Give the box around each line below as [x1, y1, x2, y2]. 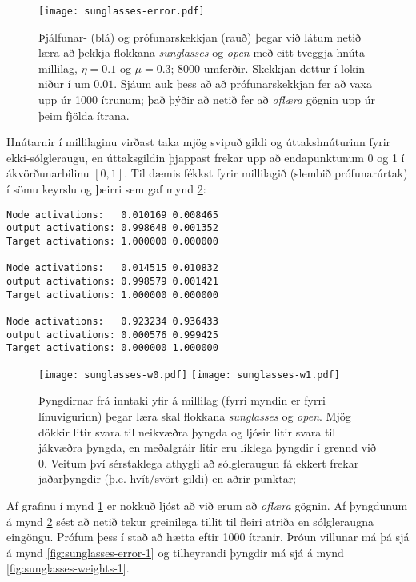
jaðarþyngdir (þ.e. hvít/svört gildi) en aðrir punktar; [38, 470, 297, 487]
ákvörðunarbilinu [6, 165, 90, 181]
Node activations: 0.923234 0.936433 [6, 315, 218, 327]
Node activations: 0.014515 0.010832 [6, 262, 218, 274]
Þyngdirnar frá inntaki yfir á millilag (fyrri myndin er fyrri [38, 392, 326, 409]
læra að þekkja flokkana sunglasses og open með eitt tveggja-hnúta [38, 44, 365, 61]
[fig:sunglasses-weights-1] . [6, 560, 130, 576]
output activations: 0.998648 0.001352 [6, 222, 218, 234]
